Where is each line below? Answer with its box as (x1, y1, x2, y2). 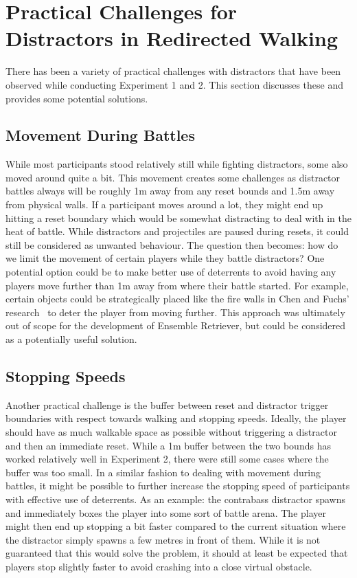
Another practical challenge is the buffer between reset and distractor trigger (5, 397, 329, 412)
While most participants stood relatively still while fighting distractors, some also (5, 157, 348, 171)
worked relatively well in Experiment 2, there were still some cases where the (5, 452, 329, 466)
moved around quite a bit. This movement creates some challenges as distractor (5, 170, 341, 184)
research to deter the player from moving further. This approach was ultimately (5, 304, 345, 319)
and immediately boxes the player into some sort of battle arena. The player (5, 505, 327, 520)
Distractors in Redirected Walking (5, 24, 338, 52)
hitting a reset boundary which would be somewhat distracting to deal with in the (5, 210, 352, 225)
